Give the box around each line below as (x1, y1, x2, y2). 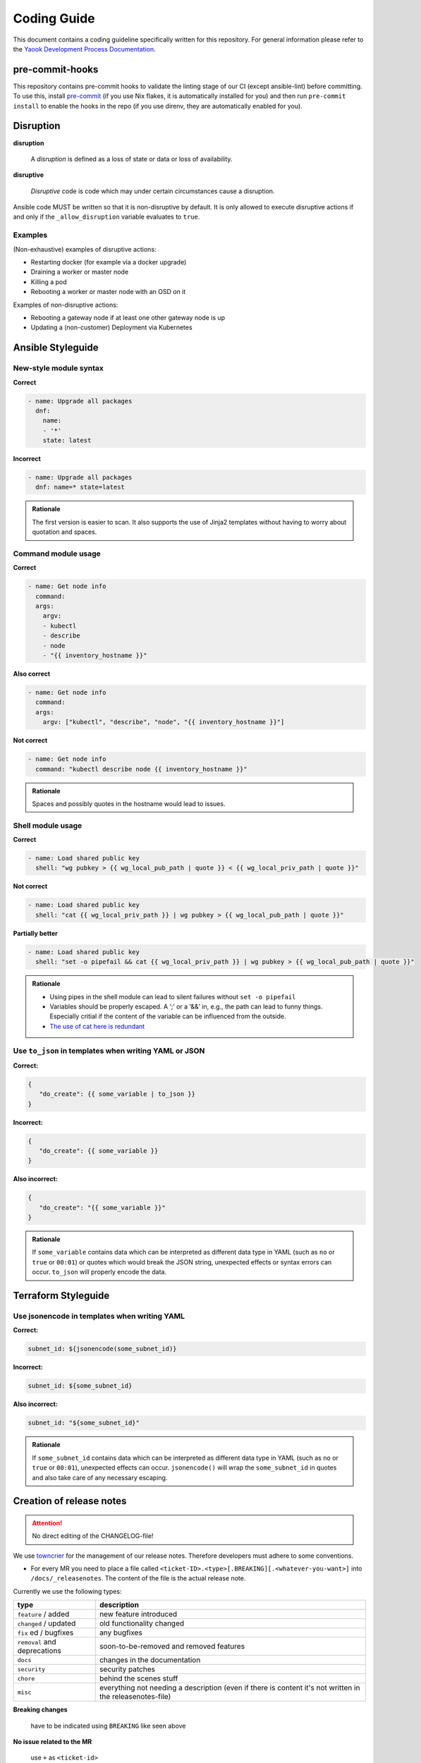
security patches (99, 1664, 155, 1674)
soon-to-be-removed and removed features (99, 1642, 245, 1652)
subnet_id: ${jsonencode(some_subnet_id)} (28, 1345, 177, 1353)
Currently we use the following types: (13, 1587, 122, 1595)
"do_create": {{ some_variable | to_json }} (39, 1090, 195, 1098)
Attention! (32, 1518, 63, 1527)
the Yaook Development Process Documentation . (13, 44, 156, 53)
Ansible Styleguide (13, 342, 99, 354)
